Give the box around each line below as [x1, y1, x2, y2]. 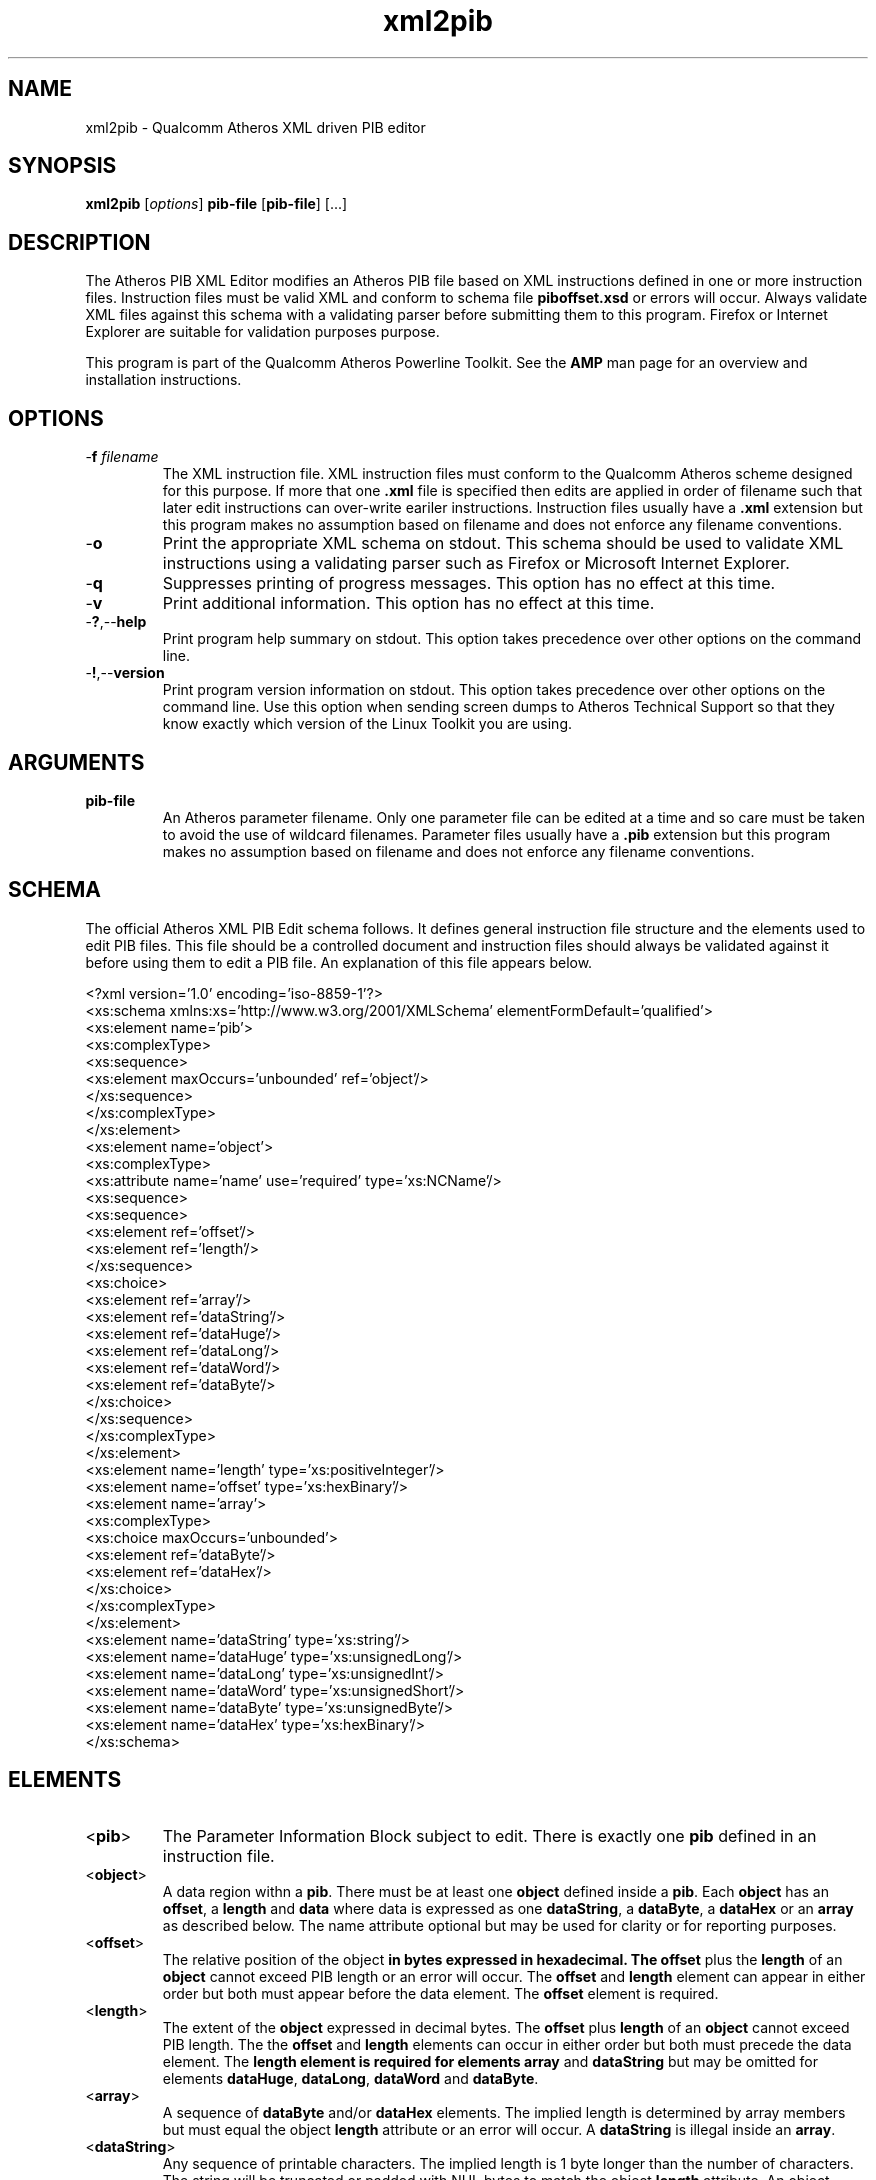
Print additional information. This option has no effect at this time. [162, 593, 655, 614]
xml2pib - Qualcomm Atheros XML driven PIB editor [85, 118, 426, 136]
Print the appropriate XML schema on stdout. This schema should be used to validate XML [162, 533, 844, 554]
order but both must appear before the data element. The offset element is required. [162, 1984, 719, 2002]
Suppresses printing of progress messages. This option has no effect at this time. [162, 573, 776, 594]
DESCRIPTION [8, 229, 151, 255]
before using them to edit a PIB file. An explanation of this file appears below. [85, 953, 593, 971]
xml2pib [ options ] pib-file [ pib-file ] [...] [85, 195, 348, 213]
